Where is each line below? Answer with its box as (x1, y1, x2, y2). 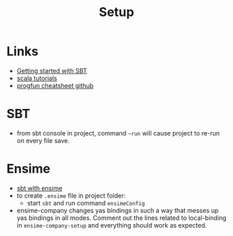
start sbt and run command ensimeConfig (27, 198, 145, 207)
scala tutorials (16, 74, 57, 82)
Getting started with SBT (16, 66, 88, 75)
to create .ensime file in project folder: (16, 191, 126, 200)
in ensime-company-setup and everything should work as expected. (16, 221, 207, 229)
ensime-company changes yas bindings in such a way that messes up (16, 206, 219, 214)
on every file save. (16, 136, 70, 145)
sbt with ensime (16, 184, 63, 192)
